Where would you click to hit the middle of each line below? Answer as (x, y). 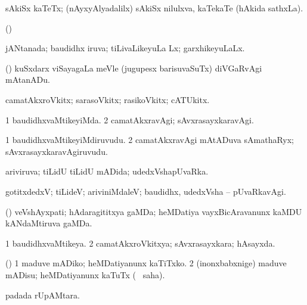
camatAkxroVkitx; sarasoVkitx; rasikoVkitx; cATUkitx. (108, 99)
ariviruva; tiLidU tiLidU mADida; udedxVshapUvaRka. (107, 171)
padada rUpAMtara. (43, 295)
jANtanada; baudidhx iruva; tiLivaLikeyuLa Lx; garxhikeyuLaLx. (125, 48)
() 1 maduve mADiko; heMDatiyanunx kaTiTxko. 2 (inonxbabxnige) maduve (146, 263)
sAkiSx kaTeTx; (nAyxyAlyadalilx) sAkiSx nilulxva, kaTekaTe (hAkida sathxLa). (154, 8)
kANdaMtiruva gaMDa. (49, 223)
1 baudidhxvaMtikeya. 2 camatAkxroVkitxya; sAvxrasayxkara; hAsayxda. (140, 243)
